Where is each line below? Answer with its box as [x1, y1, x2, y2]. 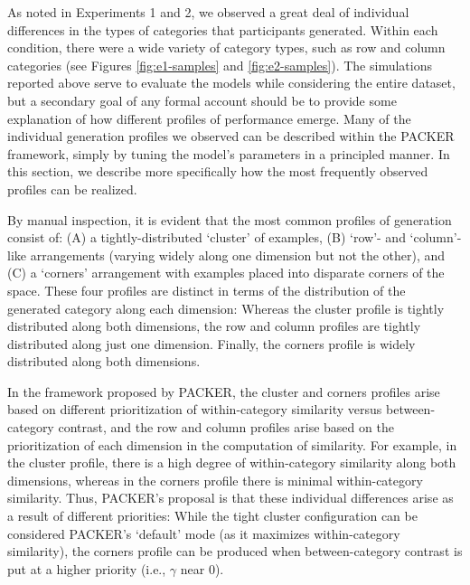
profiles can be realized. [7, 179, 137, 198]
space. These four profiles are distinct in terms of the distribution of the [7, 280, 406, 299]
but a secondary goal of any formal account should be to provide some [7, 90, 397, 109]
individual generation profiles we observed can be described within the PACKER [7, 127, 455, 146]
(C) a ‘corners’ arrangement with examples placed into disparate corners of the [7, 263, 445, 282]
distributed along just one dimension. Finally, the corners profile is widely [7, 334, 416, 353]
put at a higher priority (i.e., [7, 559, 166, 578]
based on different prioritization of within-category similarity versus [7, 400, 382, 419]
